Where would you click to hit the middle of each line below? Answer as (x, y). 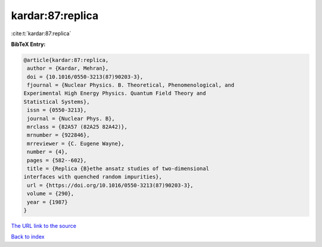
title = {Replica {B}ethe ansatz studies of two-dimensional (118, 169)
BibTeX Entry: (28, 44)
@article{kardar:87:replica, (66, 60)
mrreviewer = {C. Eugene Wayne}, (76, 143)
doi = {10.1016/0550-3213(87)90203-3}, (85, 77)
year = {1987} (47, 202)
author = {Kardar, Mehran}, (68, 68)
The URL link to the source (44, 226)
